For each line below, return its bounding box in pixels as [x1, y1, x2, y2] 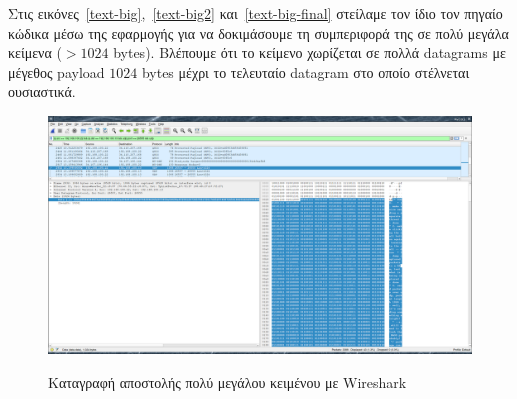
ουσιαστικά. [8, 81, 76, 102]
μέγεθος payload [8, 61, 105, 82]
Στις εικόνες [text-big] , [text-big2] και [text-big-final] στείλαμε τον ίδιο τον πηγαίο [8, 3, 503, 23]
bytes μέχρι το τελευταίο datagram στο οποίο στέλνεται [141, 61, 470, 82]
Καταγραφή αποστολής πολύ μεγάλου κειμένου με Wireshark [48, 372, 407, 393]
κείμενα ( [8, 42, 62, 63]
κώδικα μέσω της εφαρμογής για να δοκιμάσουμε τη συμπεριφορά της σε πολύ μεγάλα [8, 22, 509, 43]
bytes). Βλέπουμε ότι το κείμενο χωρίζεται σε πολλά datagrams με [113, 42, 506, 63]
